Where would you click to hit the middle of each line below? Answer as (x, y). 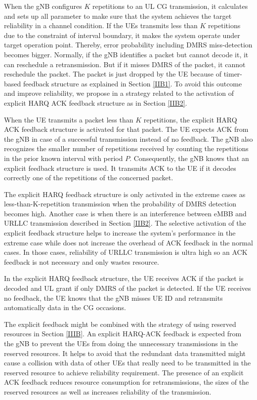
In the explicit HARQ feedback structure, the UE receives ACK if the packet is (124, 278)
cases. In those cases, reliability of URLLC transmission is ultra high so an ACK (126, 252)
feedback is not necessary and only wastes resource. (82, 261)
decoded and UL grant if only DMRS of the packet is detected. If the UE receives (128, 288)
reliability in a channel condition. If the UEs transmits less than (101, 25)
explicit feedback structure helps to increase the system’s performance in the (120, 233)
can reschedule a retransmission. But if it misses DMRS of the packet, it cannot (125, 64)
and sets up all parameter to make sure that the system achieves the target (118, 16)
